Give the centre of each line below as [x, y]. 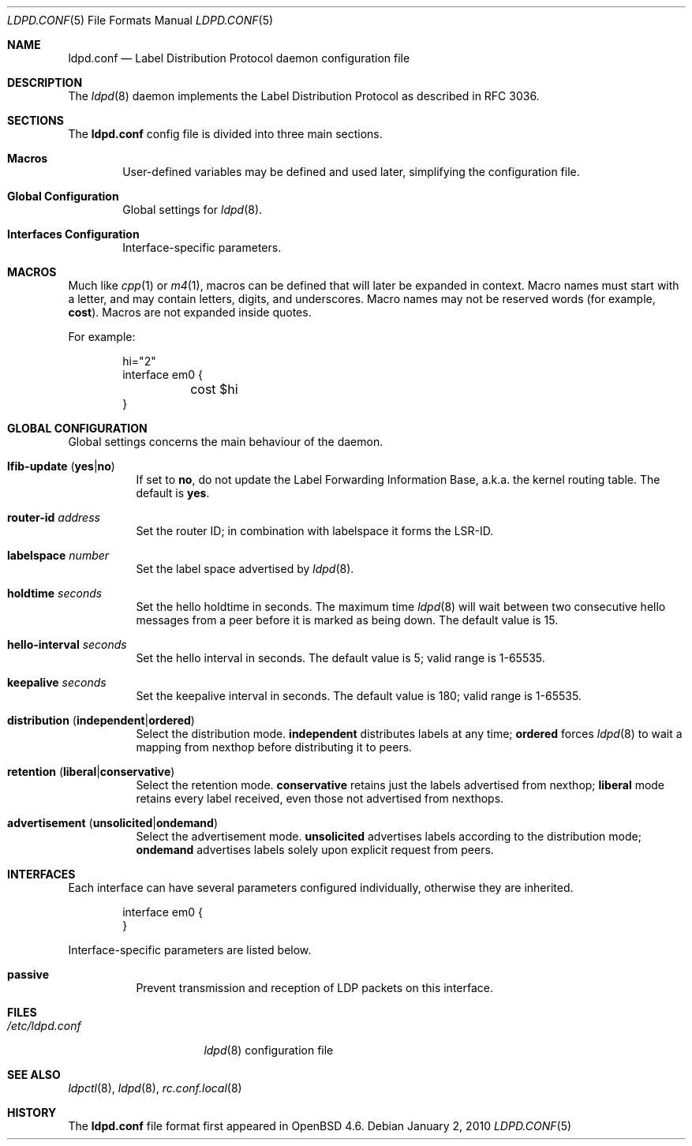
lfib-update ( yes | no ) [61, 466]
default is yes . [173, 493]
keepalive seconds [57, 682]
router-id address [54, 517]
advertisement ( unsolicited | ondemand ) [112, 823]
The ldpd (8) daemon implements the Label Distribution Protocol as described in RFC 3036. [304, 96]
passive [28, 974]
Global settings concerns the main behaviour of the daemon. [226, 442]
